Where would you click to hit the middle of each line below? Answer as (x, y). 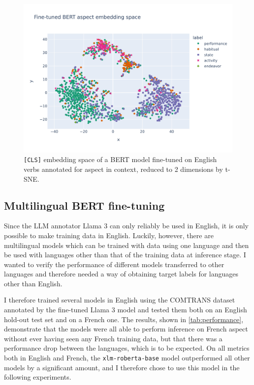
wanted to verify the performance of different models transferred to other (114, 264)
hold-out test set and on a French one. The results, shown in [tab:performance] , (124, 319)
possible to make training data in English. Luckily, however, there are (109, 235)
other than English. (33, 283)
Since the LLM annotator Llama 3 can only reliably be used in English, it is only (126, 226)
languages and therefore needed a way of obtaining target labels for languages (121, 274)
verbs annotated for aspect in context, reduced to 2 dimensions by (123, 169)
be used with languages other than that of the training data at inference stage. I (125, 255)
